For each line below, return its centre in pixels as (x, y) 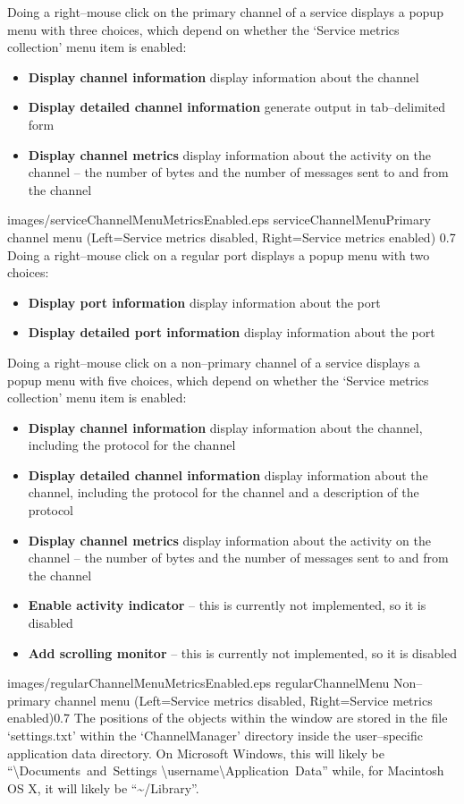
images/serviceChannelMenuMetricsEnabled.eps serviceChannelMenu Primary (219, 220)
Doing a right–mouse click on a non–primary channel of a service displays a (214, 362)
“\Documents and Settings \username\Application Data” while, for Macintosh (226, 770)
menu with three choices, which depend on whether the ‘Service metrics (203, 29)
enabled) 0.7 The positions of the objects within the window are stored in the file (228, 718)
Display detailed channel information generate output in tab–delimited (237, 107)
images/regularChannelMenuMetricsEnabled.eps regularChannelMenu (198, 683)
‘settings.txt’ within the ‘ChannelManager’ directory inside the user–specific (215, 735)
